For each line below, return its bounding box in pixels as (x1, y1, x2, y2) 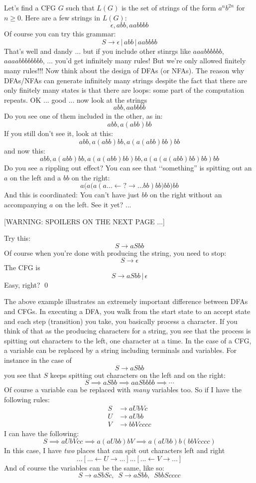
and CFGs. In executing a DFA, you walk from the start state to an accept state (4, 306, 251, 317)
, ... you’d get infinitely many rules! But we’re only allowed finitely (42, 55, 246, 66)
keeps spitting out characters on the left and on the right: (50, 369, 226, 380)
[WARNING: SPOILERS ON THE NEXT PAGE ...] (4, 216, 165, 226)
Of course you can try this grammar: (4, 28, 116, 39)
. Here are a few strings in (21, 12, 100, 22)
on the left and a (10, 172, 61, 182)
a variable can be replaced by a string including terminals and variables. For (4, 345, 237, 355)
